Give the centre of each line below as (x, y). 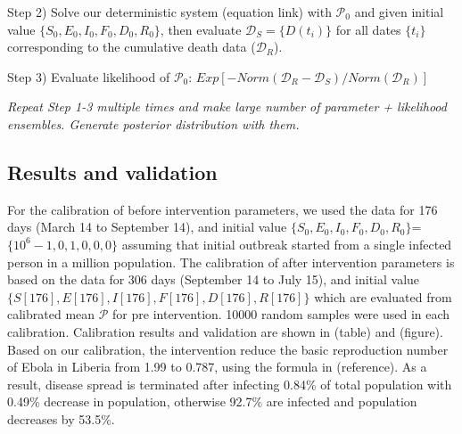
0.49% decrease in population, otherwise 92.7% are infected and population (212, 401)
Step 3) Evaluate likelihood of (89, 76)
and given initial (399, 12)
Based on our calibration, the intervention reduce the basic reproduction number (228, 349)
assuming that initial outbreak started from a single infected (287, 244)
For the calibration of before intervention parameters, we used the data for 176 (223, 209)
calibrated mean (51, 314)
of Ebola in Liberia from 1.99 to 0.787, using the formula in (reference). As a (217, 367)
